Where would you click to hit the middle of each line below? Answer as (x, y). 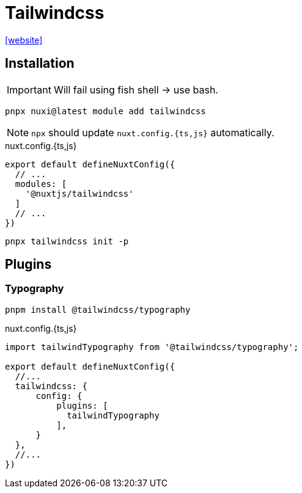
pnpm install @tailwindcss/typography (98, 309)
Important (29, 89)
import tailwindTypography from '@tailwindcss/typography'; (152, 347)
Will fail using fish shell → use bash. (136, 89)
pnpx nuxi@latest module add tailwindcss (105, 111)
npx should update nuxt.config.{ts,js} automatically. (153, 132)
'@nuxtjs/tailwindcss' (79, 193)
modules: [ (41, 184)
